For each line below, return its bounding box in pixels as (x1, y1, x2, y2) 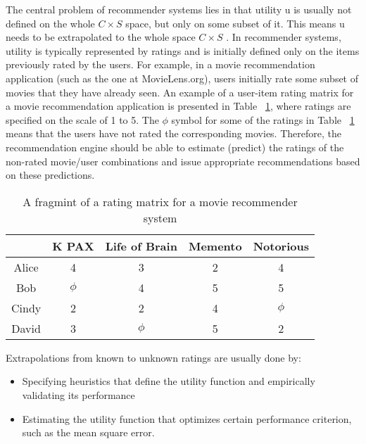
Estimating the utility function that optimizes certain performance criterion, (22, 411, 352, 426)
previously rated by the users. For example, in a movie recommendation (6, 57, 315, 72)
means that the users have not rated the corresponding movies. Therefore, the (6, 126, 341, 141)
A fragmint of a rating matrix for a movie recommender (23, 193, 298, 210)
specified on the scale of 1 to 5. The (6, 112, 159, 127)
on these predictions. (6, 167, 95, 182)
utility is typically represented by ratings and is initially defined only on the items (6, 43, 360, 58)
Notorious (253, 237, 309, 254)
